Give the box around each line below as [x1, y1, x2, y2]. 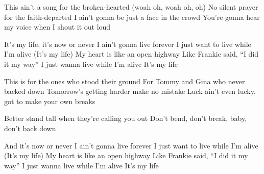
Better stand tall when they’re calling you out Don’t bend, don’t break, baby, [4, 113, 247, 123]
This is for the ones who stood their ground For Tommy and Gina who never [4, 76, 245, 86]
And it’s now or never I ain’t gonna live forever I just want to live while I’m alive [4, 140, 258, 151]
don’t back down [4, 122, 56, 133]
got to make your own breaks [4, 95, 95, 106]
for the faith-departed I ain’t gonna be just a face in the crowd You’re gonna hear [4, 11, 260, 22]
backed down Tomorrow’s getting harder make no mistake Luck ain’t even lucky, [4, 86, 256, 96]
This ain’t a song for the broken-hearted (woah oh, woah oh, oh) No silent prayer [4, 2, 258, 12]
